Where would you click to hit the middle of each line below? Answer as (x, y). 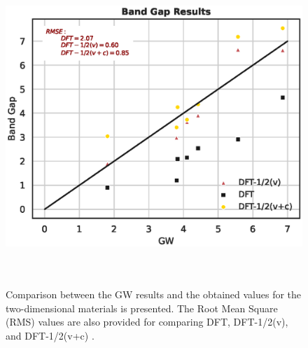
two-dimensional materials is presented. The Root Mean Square (142, 308)
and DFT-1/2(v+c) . (50, 335)
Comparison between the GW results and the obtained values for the (154, 294)
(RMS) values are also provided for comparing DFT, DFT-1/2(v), (147, 322)
